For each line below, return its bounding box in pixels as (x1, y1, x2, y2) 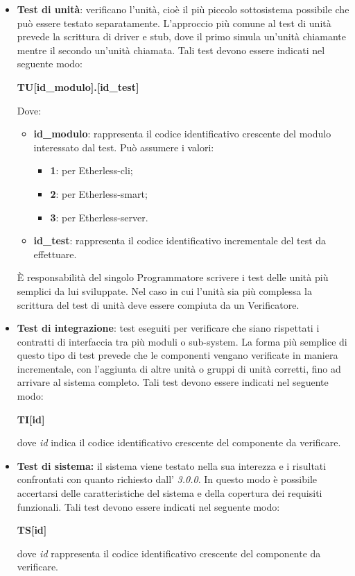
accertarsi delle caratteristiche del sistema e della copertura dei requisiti (17, 486, 322, 500)
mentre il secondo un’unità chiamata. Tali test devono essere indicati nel (17, 42, 325, 57)
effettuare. (33, 246, 77, 261)
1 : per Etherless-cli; (50, 163, 133, 178)
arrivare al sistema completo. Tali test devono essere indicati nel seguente (17, 375, 329, 389)
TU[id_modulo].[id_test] (17, 79, 139, 94)
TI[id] (17, 412, 45, 426)
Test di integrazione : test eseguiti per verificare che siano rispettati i (17, 321, 320, 335)
